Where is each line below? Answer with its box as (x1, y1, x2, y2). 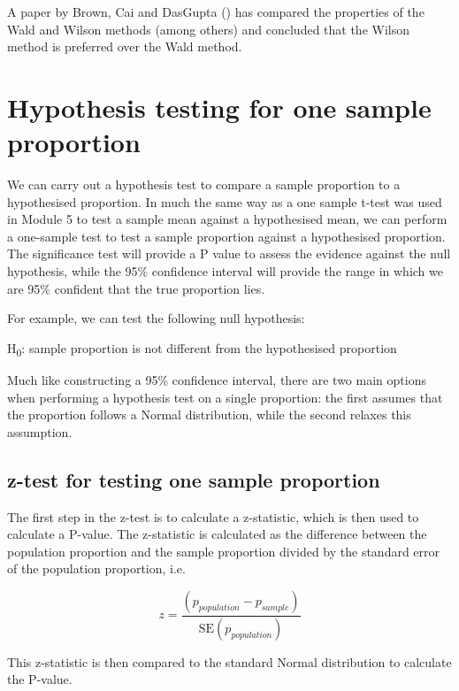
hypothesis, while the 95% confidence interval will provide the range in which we (7, 262, 443, 280)
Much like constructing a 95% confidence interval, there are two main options (7, 370, 426, 388)
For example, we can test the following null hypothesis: (7, 309, 305, 327)
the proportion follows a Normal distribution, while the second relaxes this (7, 405, 411, 424)
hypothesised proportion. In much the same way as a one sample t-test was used (7, 192, 442, 211)
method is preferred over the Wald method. (7, 37, 242, 56)
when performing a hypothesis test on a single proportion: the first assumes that (7, 388, 443, 406)
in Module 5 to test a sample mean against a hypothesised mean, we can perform (7, 210, 448, 228)
